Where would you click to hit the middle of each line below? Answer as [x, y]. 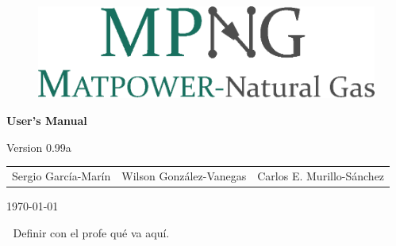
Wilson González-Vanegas [184, 176]
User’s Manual [47, 121]
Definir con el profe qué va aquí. [91, 232]
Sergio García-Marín [62, 176]
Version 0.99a [39, 147]
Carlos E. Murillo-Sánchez [321, 176]
